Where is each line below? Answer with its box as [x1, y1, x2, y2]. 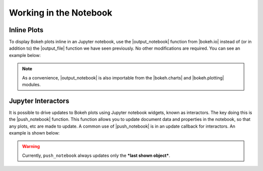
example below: [9, 52, 41, 58]
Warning [22, 144, 40, 150]
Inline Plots [9, 26, 44, 34]
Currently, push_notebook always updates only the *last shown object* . [22, 152, 170, 158]
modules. [22, 82, 41, 88]
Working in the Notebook [9, 7, 113, 18]
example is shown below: [9, 130, 60, 136]
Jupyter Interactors [9, 96, 70, 105]
